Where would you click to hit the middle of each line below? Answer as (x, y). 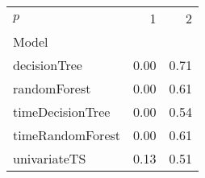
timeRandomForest (67, 135)
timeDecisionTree (62, 112)
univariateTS (50, 158)
